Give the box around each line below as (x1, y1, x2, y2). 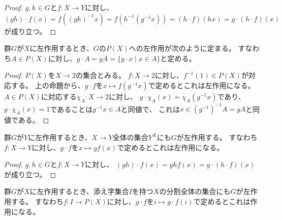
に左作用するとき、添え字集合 (29, 186, 129, 197)
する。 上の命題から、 (11, 79, 85, 90)
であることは (50, 103, 93, 114)
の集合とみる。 (75, 70, 126, 80)
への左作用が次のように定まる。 (129, 43, 236, 53)
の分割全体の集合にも (159, 186, 231, 197)
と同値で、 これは (120, 103, 180, 114)
